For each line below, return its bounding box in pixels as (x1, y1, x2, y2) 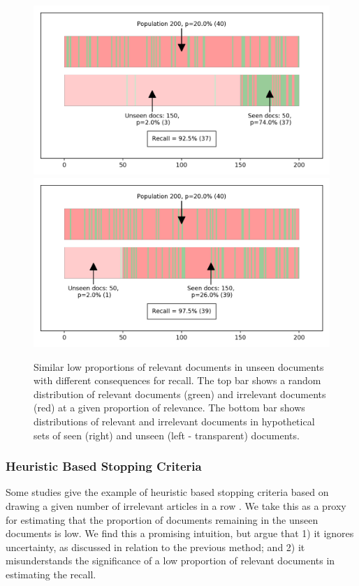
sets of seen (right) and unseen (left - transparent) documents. (34, 427, 300, 442)
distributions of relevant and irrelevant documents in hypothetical (34, 414, 315, 428)
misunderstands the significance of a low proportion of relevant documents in (6, 553, 335, 568)
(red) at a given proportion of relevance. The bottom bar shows (34, 400, 305, 415)
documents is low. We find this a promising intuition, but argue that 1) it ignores (6, 526, 354, 541)
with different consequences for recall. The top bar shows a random (34, 373, 321, 388)
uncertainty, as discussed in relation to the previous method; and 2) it (6, 539, 305, 554)
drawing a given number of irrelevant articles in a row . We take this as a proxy (6, 499, 346, 513)
